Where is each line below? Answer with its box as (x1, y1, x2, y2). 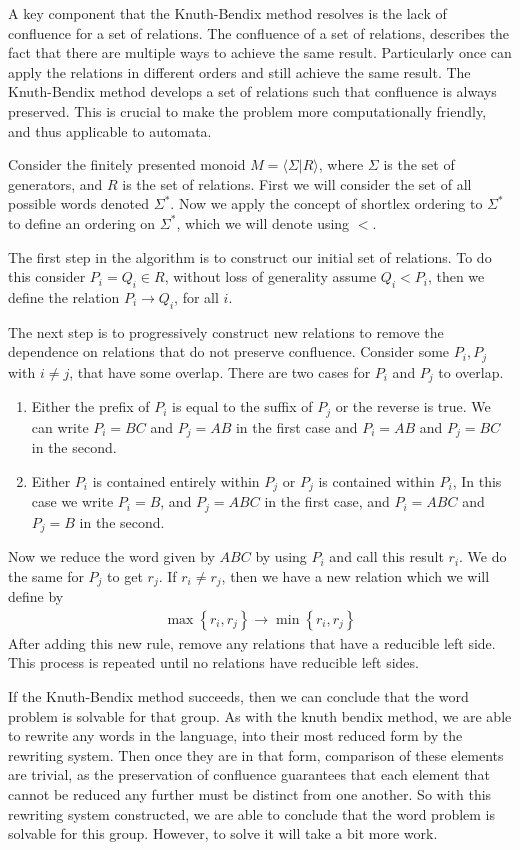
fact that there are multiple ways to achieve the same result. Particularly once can (8, 42, 512, 63)
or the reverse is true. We (335, 396, 491, 417)
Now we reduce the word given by (8, 546, 215, 567)
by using (255, 546, 307, 567)
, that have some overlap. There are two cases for (69, 361, 371, 382)
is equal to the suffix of (172, 396, 313, 417)
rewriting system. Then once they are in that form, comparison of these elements (8, 744, 504, 765)
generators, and (8, 173, 103, 194)
